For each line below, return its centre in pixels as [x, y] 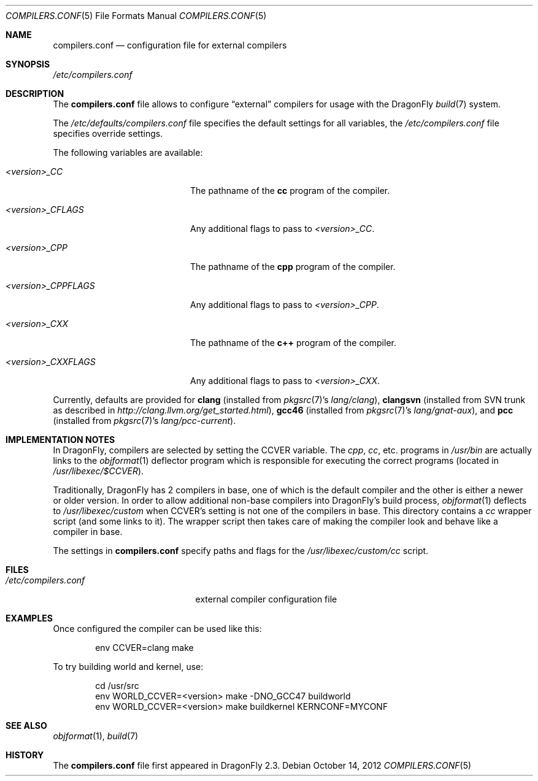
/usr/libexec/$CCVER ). [98, 471]
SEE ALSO [26, 725]
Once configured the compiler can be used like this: [157, 629]
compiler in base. [88, 532]
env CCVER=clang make [144, 648]
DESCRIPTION [35, 94]
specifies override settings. [108, 133]
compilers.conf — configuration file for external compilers [170, 45]
